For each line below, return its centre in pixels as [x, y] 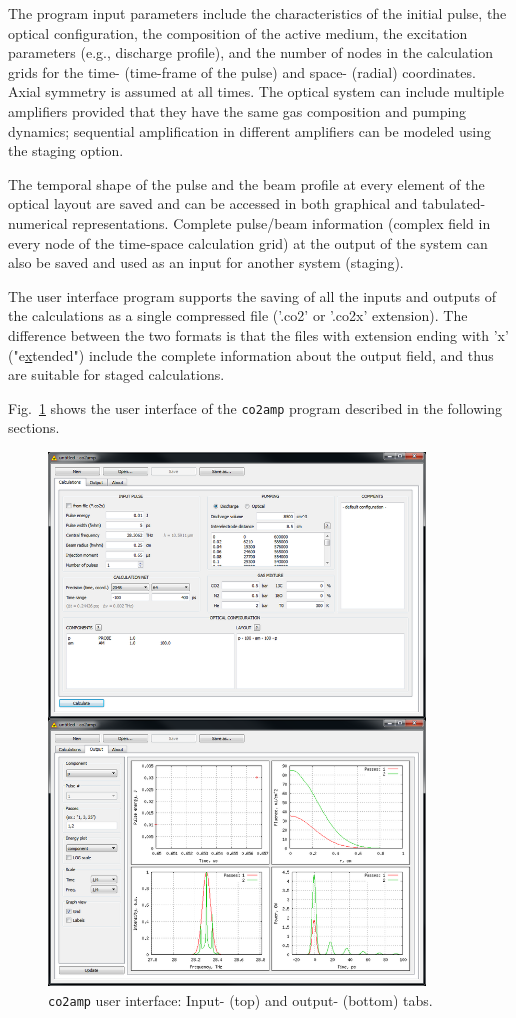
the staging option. [66, 150]
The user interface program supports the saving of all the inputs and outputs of [252, 295]
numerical [38, 222]
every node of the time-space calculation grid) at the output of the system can [248, 242]
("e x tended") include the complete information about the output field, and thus [251, 354]
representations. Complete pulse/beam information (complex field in [281, 222]
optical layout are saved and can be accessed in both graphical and [213, 203]
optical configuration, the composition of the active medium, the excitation [238, 32]
